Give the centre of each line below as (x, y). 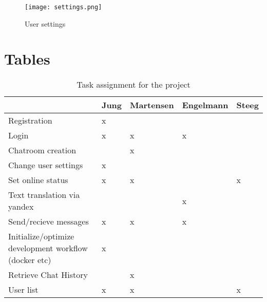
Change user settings (46, 165)
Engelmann (205, 105)
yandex (21, 207)
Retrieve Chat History (48, 275)
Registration (30, 120)
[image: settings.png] (63, 7)
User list (23, 290)
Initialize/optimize (41, 236)
